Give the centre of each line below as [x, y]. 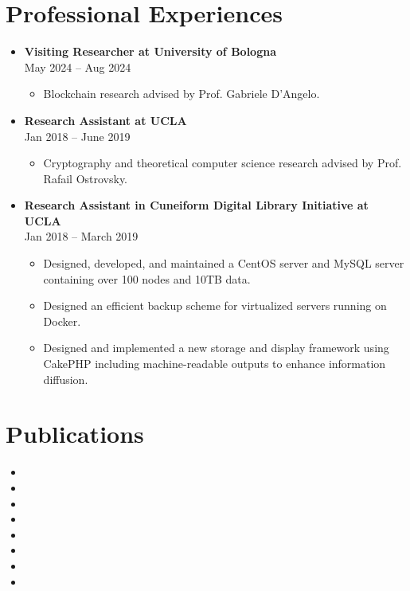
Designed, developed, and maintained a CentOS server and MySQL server [224, 263]
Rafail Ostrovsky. [85, 178]
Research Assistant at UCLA [105, 120]
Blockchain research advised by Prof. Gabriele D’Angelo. [182, 94]
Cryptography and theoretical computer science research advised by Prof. [223, 163]
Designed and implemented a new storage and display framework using [216, 348]
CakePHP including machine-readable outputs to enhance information [215, 364]
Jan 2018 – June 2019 [77, 136]
